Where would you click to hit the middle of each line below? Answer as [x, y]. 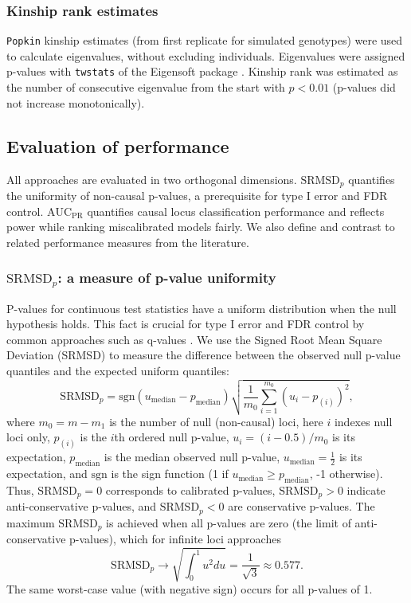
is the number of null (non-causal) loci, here [216, 421]
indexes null [363, 421]
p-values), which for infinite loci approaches [175, 539]
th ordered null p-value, [172, 437]
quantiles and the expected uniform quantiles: [118, 371]
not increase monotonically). [76, 102]
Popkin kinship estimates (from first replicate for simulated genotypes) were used [205, 40]
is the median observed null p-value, [192, 457]
